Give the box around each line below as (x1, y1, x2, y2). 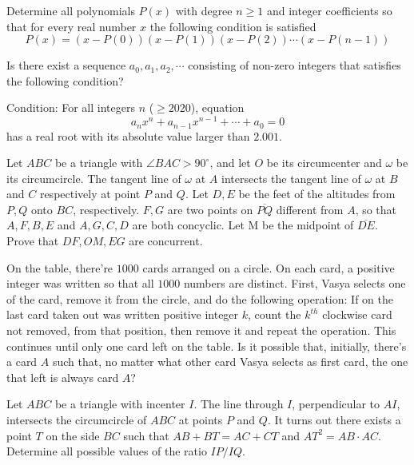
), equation (190, 99, 245, 116)
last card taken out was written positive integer (6, 306, 239, 323)
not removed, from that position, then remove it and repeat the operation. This (6, 322, 396, 339)
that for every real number (6, 18, 137, 34)
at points (178, 411, 223, 427)
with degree (175, 2, 233, 18)
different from (276, 201, 344, 217)
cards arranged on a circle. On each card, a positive (142, 259, 395, 276)
